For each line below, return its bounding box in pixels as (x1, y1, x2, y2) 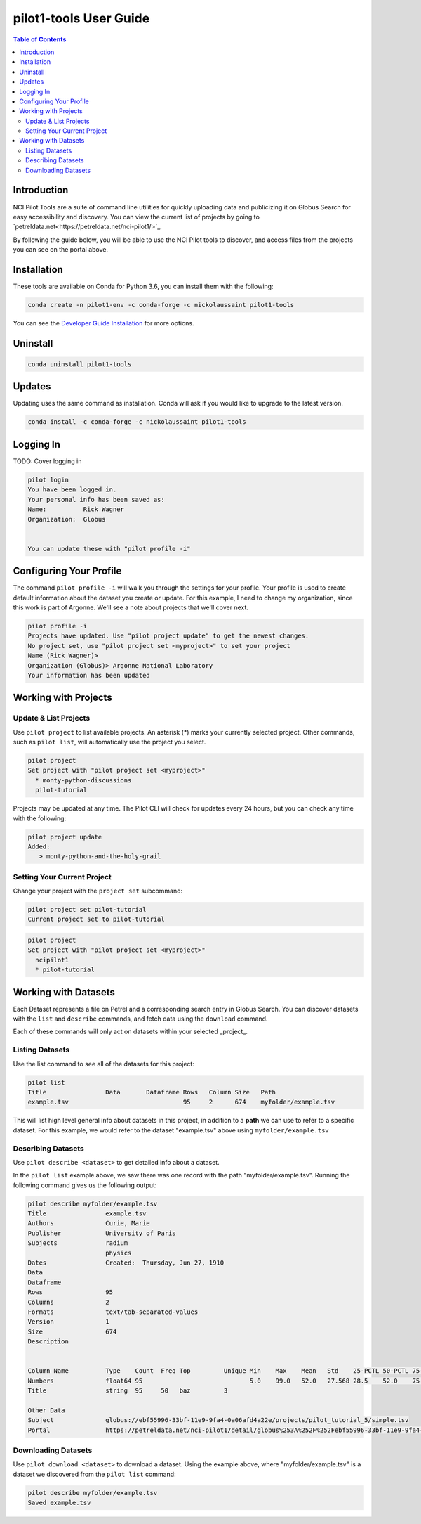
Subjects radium (27, 1239, 128, 1247)
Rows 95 (27, 1289, 114, 1296)
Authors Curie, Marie (27, 1220, 150, 1227)
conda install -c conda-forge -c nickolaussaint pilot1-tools (27, 418, 246, 426)
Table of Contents (13, 35, 67, 44)
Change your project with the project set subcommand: (13, 886, 183, 896)
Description (27, 1338, 69, 1345)
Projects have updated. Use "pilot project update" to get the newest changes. (27, 632, 309, 640)
